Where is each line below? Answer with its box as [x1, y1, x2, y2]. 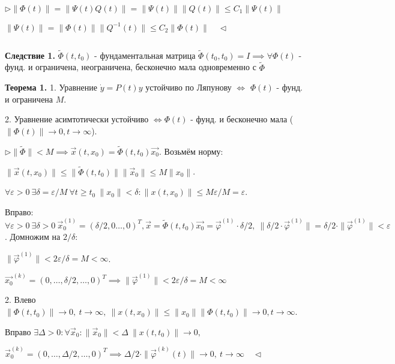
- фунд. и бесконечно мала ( [190, 113, 294, 125]
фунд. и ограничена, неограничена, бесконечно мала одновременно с [5, 61, 256, 73]
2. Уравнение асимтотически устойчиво [5, 113, 149, 125]
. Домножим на [5, 230, 61, 242]
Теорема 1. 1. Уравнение [5, 81, 97, 94]
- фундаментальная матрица [94, 49, 196, 61]
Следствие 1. [5, 49, 55, 61]
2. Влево [5, 293, 36, 306]
